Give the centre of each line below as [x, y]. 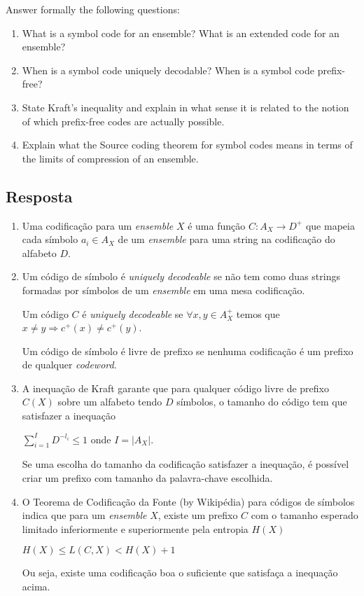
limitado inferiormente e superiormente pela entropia [135, 528]
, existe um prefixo [198, 515]
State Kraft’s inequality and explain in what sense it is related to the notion [185, 107]
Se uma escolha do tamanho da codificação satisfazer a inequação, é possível [185, 464]
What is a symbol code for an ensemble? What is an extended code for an [181, 33]
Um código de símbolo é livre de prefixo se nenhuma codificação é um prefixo [188, 351]
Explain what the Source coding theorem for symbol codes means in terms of [187, 145]
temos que [258, 313]
